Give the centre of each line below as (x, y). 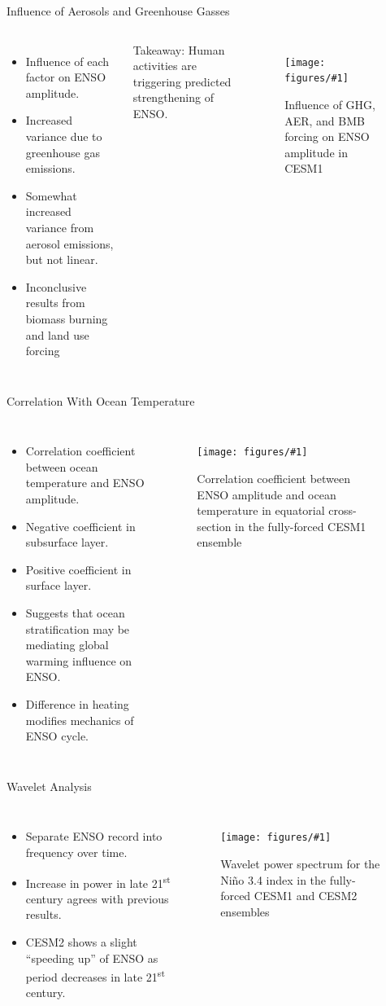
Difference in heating (77, 704)
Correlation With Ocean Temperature (101, 400)
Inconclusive (56, 286)
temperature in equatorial (261, 510)
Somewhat (51, 195)
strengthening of (173, 97)
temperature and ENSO (85, 483)
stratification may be (78, 628)
